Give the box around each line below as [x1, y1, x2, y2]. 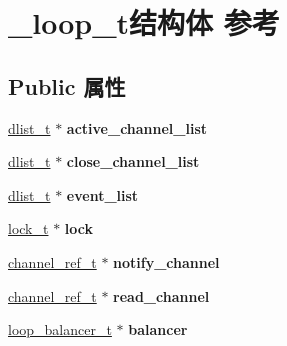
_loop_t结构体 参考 [8, 2, 280, 43]
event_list [66, 184, 139, 205]
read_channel [113, 285, 210, 306]
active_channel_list [66, 117, 208, 138]
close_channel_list [66, 151, 200, 172]
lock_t [8, 218, 49, 239]
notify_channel [113, 251, 220, 272]
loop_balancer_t [8, 319, 112, 340]
